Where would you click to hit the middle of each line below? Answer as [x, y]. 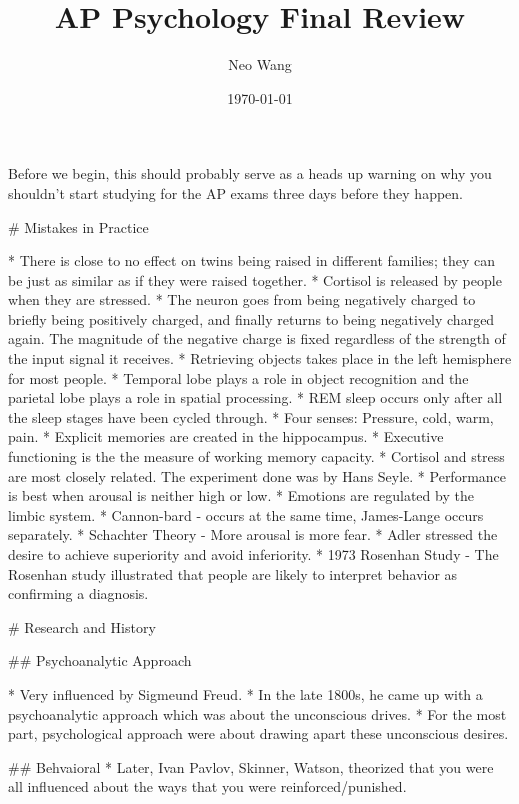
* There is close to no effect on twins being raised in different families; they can [251, 260]
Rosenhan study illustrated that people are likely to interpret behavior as [233, 573]
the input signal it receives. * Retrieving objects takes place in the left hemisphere [260, 358]
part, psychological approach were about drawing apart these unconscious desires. [258, 733]
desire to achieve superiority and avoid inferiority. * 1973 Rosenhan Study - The [253, 554]
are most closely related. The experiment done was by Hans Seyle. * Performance [257, 475]
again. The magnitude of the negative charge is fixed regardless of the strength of [257, 338]
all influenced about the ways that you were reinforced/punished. [207, 786]
